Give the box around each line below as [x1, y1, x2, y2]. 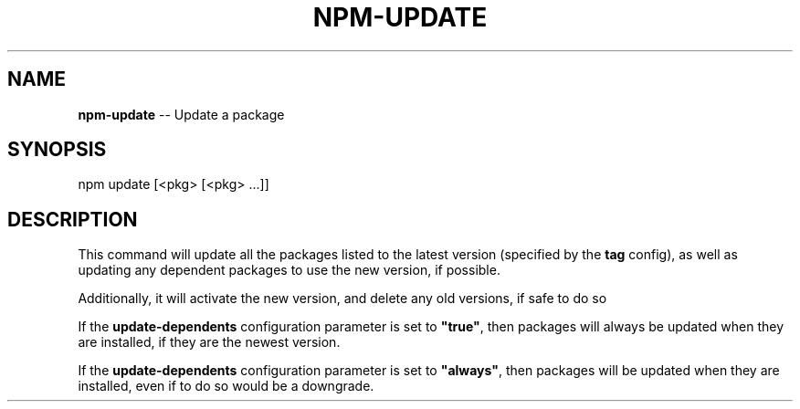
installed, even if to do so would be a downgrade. [78, 378, 374, 394]
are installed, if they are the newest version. [78, 334, 341, 351]
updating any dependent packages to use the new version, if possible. [78, 262, 500, 278]
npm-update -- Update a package [78, 106, 285, 122]
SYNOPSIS [7, 138, 107, 162]
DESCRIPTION [7, 207, 138, 231]
